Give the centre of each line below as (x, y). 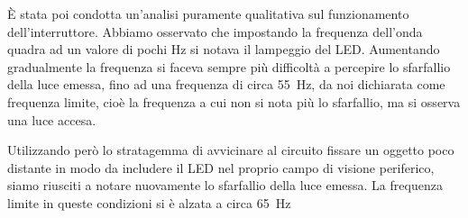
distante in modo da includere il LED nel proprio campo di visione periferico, (221, 167)
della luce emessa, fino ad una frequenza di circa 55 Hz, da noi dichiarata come (226, 84)
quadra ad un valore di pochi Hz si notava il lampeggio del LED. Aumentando (224, 49)
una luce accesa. (52, 119)
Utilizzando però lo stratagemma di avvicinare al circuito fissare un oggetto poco (231, 150)
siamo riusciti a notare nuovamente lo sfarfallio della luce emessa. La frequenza (225, 185)
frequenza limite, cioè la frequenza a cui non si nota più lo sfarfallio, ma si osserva (234, 101)
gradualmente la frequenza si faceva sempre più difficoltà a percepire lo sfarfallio (229, 66)
